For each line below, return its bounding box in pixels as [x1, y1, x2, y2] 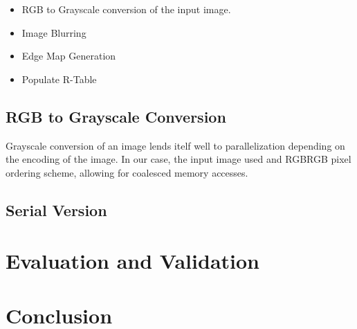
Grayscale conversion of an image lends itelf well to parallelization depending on [6, 138, 345, 152]
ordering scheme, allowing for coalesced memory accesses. [6, 165, 248, 179]
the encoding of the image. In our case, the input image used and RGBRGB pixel [6, 152, 351, 166]
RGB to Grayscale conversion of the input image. [21, 2, 231, 16]
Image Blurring [21, 25, 86, 39]
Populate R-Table [21, 71, 97, 86]
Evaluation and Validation [6, 247, 259, 275]
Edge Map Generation [21, 48, 116, 63]
